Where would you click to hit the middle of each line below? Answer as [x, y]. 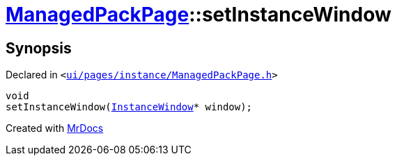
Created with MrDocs [55, 128]
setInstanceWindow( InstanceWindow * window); [129, 107]
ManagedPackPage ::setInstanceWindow [198, 15]
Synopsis [39, 48]
